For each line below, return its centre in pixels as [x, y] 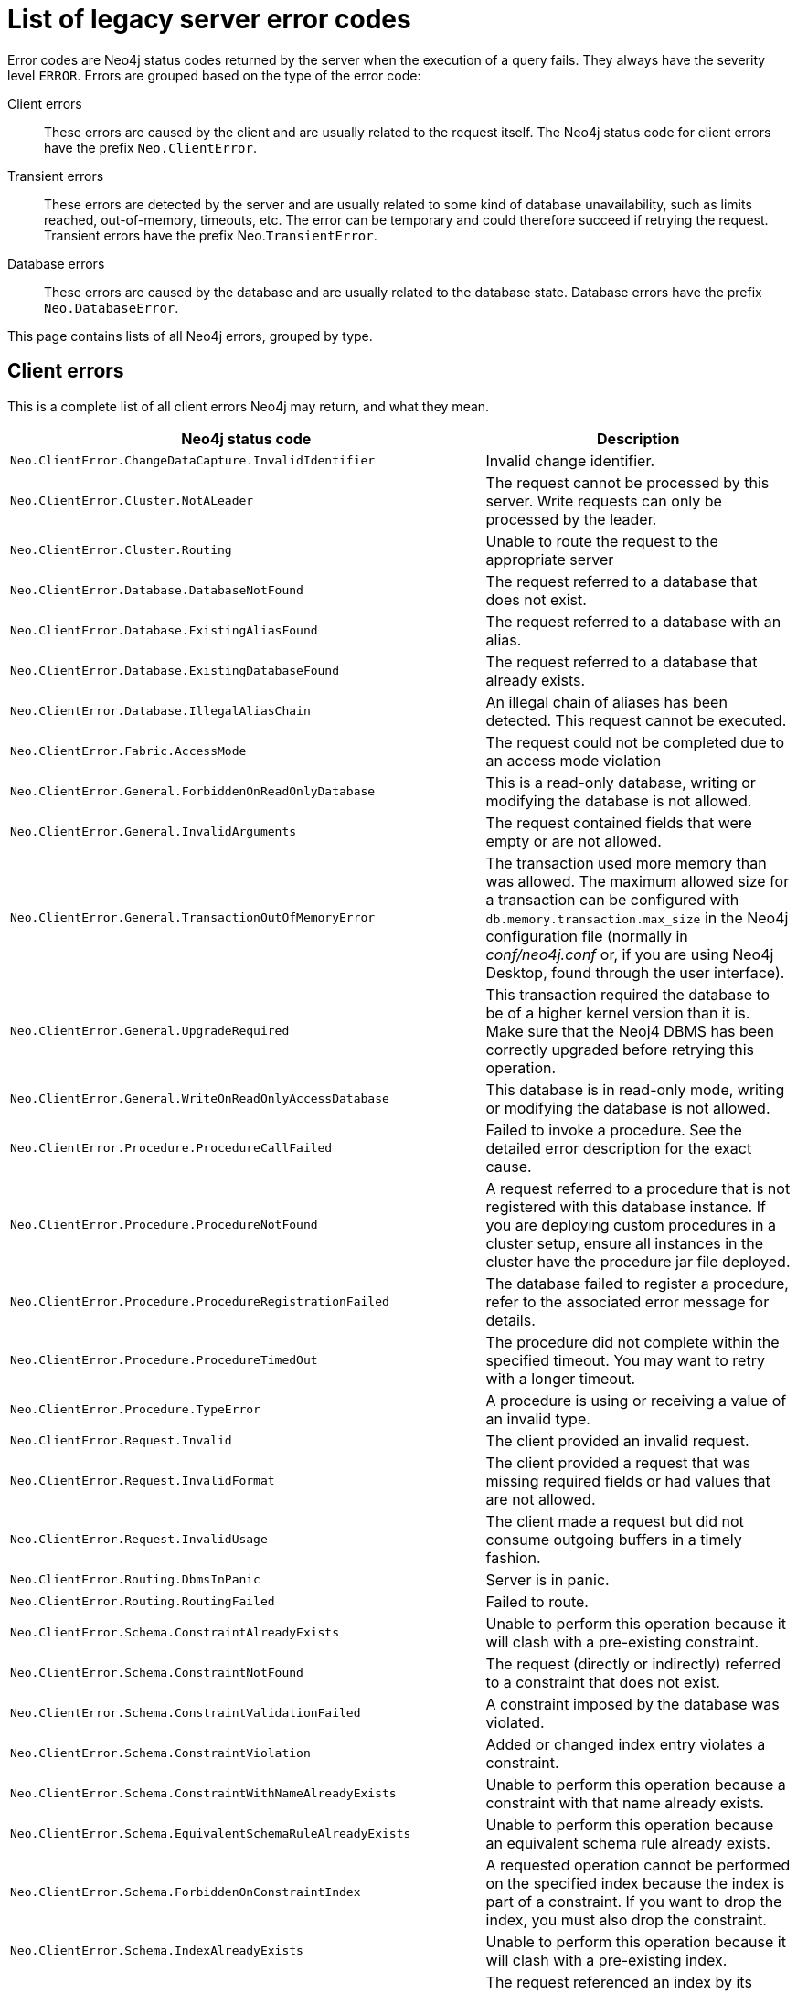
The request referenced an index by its [619, 1982]
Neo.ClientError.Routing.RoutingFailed [143, 1602]
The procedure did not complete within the [632, 1342]
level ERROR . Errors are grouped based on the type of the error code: [214, 75]
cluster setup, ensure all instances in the [625, 1243]
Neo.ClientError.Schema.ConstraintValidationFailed [186, 1713]
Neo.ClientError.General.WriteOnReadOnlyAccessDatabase [200, 1099]
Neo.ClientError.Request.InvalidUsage [139, 1540]
